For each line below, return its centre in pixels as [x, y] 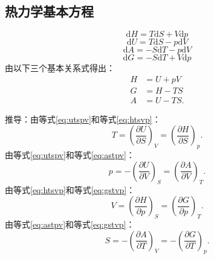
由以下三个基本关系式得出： [60, 68]
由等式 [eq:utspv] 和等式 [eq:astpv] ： [70, 155]
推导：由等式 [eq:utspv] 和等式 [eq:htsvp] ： [83, 119]
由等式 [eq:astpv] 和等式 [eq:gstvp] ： [70, 224]
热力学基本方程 [49, 11]
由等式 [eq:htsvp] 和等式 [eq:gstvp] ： [70, 189]
